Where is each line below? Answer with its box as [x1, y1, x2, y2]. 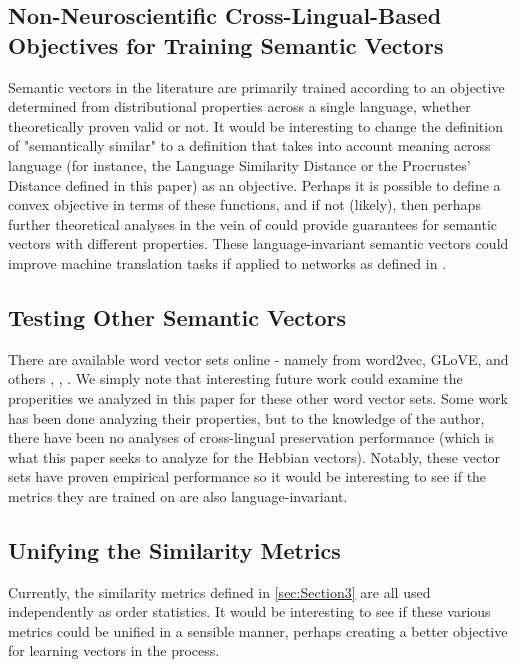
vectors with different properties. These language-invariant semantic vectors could [8, 233, 509, 254]
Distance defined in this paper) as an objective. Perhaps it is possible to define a [8, 174, 501, 195]
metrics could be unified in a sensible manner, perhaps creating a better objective [8, 620, 508, 641]
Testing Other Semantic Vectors [8, 301, 346, 332]
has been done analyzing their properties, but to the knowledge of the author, [8, 407, 485, 428]
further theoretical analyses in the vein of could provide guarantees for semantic [8, 213, 498, 234]
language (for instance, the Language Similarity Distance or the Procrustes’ [8, 154, 471, 175]
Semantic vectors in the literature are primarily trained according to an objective [8, 76, 505, 97]
